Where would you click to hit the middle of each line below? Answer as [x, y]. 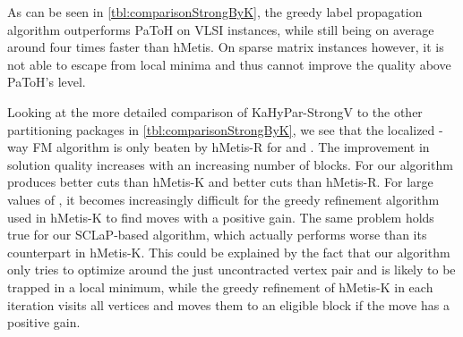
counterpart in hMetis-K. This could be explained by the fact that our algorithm [229, 252]
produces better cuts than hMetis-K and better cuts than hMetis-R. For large [220, 182]
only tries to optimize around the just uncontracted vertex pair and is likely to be [231, 270]
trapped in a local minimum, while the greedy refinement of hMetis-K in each [220, 286]
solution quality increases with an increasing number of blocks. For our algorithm [230, 164]
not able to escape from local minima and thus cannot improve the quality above [229, 64]
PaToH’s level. [47, 82]
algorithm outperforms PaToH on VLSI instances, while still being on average [221, 29]
